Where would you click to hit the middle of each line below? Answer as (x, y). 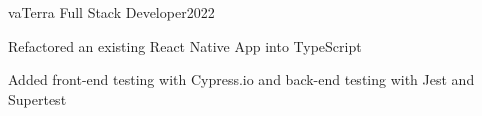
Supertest (37, 98)
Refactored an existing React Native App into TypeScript (185, 45)
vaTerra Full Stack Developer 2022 (111, 12)
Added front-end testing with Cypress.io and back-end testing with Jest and (241, 79)
